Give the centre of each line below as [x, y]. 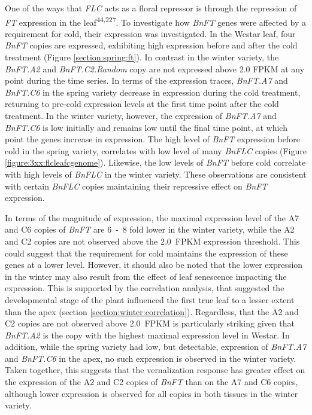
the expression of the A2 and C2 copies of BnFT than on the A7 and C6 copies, [152, 382]
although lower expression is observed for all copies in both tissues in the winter [152, 393]
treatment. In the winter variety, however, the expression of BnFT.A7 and [141, 115]
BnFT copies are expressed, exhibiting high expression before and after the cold [151, 45]
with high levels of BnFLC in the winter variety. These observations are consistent [156, 174]
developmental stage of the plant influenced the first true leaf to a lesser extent [150, 299]
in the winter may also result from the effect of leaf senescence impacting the [146, 276]
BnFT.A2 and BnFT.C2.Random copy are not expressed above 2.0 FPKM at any [155, 68]
